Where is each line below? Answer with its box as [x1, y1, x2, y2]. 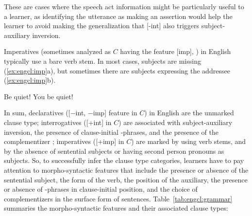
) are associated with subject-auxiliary [118, 117, 233, 127]
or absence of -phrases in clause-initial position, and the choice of [4, 184, 198, 194]
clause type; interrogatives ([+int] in [4, 117, 112, 127]
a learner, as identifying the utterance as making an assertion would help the [4, 11, 233, 21]
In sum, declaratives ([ [4, 108, 70, 118]
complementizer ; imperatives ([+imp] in [4, 136, 124, 146]
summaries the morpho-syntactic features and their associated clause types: [4, 203, 228, 213]
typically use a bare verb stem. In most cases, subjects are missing [4, 55, 201, 66]
